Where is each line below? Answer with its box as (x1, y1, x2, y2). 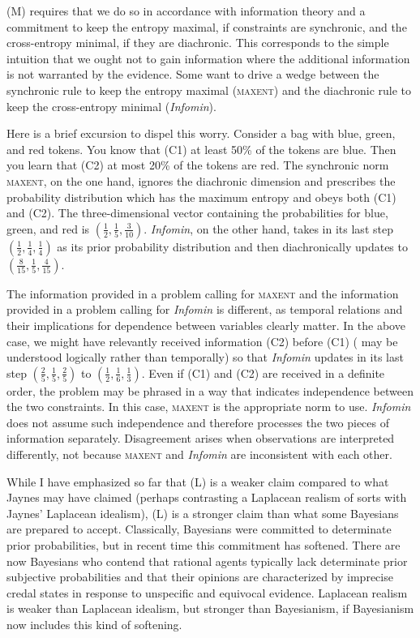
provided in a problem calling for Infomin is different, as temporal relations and (6, 301, 403, 318)
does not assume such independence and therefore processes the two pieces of (6, 413, 389, 430)
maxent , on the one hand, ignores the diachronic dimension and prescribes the (6, 172, 396, 189)
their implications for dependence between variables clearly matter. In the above (6, 316, 405, 333)
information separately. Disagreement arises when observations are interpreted (6, 430, 395, 447)
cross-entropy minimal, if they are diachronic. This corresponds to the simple (6, 34, 389, 51)
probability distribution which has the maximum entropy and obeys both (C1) (6, 188, 396, 205)
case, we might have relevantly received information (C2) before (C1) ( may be (6, 332, 398, 349)
